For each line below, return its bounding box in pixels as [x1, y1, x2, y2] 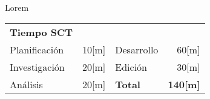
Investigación [10, 59, 65, 74]
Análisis [10, 77, 43, 91]
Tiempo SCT [10, 25, 73, 39]
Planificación [10, 42, 64, 56]
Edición [115, 59, 147, 74]
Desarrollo [115, 42, 159, 56]
